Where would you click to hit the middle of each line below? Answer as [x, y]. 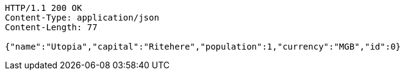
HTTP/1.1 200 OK [44, 8]
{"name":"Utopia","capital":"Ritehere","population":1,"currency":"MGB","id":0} [203, 47]
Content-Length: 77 [51, 27]
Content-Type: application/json [82, 18]
